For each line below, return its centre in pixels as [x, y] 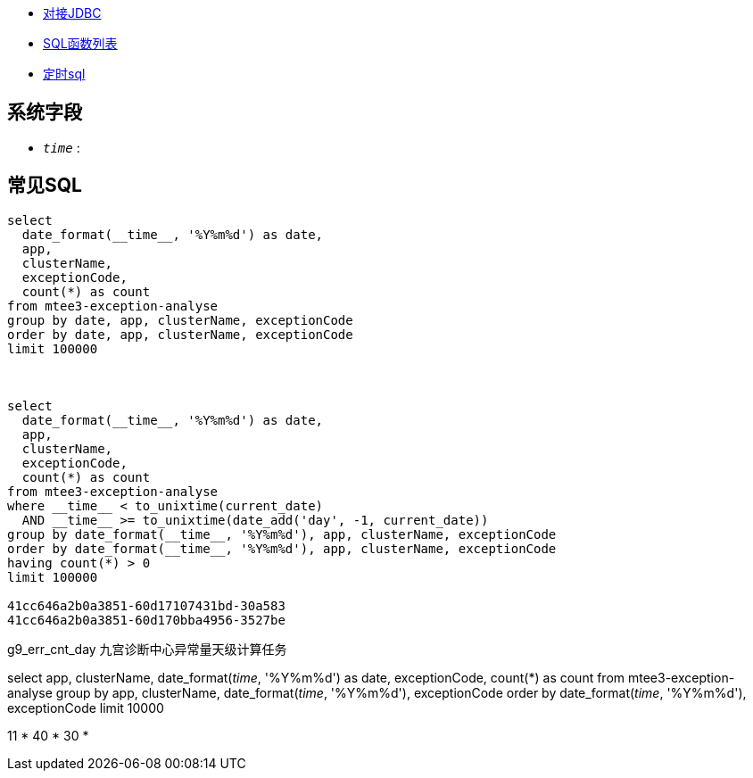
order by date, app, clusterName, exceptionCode [180, 334]
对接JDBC [72, 13]
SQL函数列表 [80, 43]
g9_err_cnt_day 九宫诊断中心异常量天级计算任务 [147, 649]
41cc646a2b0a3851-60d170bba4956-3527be [146, 620]
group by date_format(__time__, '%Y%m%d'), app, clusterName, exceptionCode [282, 534]
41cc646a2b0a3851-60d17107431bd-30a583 [146, 605]
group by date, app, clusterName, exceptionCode [180, 320]
